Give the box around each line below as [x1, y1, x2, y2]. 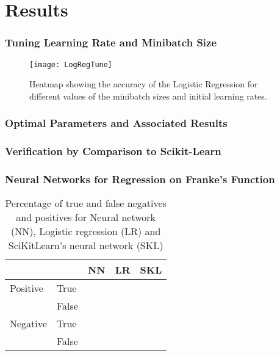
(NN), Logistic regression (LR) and [10, 224, 161, 239]
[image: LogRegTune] [29, 60, 113, 69]
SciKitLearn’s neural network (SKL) [8, 238, 163, 253]
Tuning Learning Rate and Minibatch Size [5, 35, 217, 50]
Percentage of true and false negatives [5, 196, 167, 211]
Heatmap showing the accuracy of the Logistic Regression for [29, 78, 258, 90]
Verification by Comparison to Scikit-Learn [5, 143, 221, 159]
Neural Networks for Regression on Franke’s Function [5, 172, 275, 187]
